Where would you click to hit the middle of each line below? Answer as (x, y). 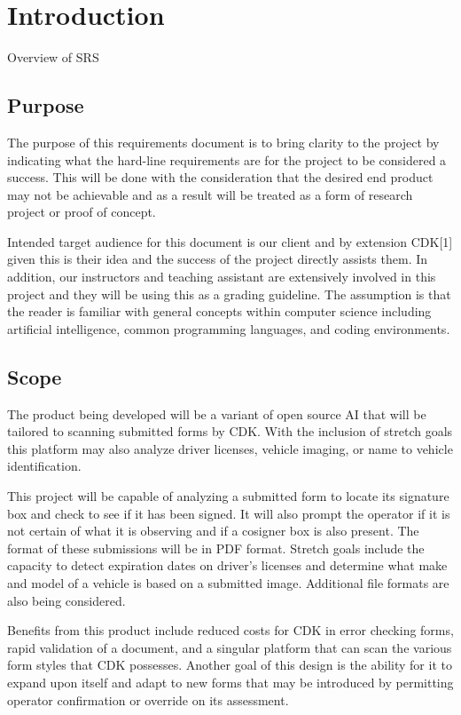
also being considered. (66, 600)
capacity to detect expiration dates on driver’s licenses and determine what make (227, 565)
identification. (44, 466)
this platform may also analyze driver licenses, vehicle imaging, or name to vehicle (230, 448)
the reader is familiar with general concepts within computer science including (219, 311)
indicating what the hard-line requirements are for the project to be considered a (227, 159)
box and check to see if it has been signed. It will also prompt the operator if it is (229, 513)
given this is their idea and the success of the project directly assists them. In (218, 259)
